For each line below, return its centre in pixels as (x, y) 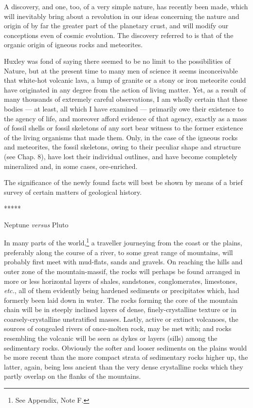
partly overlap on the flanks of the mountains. (72, 376)
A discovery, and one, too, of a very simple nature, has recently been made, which (126, 6)
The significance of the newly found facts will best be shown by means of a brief (123, 182)
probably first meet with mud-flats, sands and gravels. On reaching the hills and (123, 262)
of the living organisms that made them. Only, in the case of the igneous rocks (121, 137)
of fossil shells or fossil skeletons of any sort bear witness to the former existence (124, 128)
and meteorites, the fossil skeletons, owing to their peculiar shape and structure (122, 147)
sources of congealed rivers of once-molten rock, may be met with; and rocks (118, 328)
